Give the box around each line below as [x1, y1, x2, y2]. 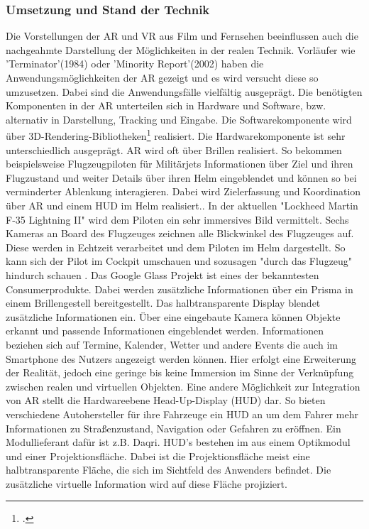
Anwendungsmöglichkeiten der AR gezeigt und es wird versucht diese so [6, 70, 319, 84]
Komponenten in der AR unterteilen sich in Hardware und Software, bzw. [6, 98, 326, 113]
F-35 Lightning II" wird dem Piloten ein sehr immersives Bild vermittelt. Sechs [6, 212, 349, 227]
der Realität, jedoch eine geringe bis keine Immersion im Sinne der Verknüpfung [6, 365, 354, 380]
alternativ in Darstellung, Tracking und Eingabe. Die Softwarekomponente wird [6, 111, 352, 126]
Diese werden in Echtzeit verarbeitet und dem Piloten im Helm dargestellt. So [6, 239, 346, 254]
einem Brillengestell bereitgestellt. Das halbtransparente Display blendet [6, 295, 321, 310]
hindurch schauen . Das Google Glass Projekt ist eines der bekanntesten [6, 267, 319, 282]
